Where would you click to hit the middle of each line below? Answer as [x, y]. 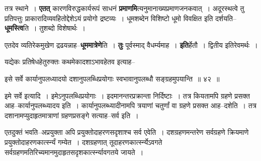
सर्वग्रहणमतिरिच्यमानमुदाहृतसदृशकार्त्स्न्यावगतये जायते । [74, 152]
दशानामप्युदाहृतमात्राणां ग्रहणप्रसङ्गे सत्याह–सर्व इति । [72, 115]
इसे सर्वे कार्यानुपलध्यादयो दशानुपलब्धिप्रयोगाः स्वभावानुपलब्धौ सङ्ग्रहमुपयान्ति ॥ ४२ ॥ [112, 78]
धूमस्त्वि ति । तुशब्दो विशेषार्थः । [45, 28]
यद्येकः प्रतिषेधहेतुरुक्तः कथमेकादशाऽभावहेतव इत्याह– [70, 62]
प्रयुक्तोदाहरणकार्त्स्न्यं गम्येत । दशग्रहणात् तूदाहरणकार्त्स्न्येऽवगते [83, 142]
